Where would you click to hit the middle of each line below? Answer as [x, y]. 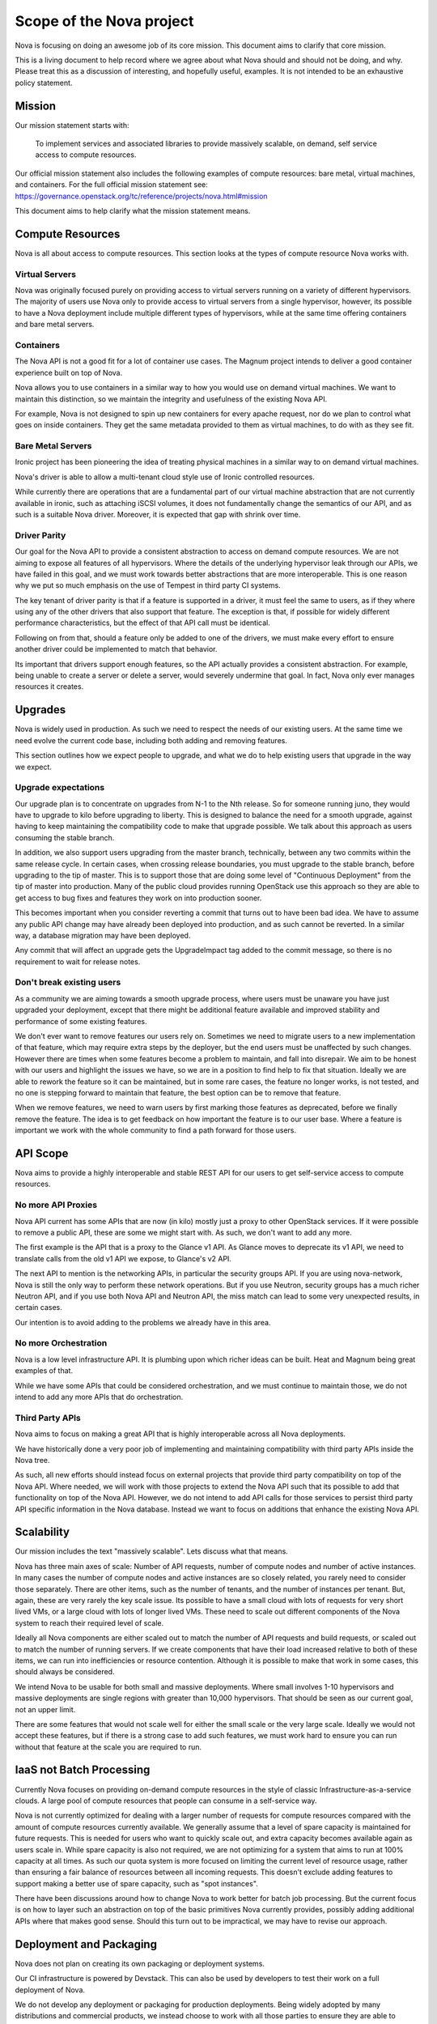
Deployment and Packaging [86, 1944]
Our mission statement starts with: [72, 125]
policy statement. [44, 83]
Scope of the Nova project [104, 21]
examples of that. [44, 1371]
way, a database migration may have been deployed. [103, 935]
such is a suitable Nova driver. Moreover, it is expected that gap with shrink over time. [158, 514]
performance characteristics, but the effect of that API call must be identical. [143, 623]
